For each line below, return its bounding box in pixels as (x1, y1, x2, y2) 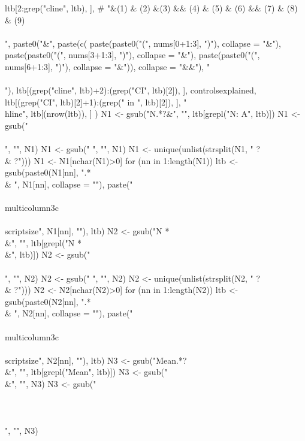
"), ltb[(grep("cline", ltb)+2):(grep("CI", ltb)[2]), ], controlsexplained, (5, 84, 256, 96)
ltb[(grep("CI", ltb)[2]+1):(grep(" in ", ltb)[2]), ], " (5, 95, 187, 108)
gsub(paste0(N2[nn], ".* (5, 295, 91, 307)
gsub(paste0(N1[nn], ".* (5, 166, 91, 179)
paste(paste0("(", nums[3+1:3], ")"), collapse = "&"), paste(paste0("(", (5, 49, 260, 61)
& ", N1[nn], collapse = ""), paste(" (5, 177, 133, 190)
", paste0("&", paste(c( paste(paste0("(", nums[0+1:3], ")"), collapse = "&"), (5, 37, 281, 49)
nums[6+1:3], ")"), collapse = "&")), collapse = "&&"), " (5, 60, 210, 73)
